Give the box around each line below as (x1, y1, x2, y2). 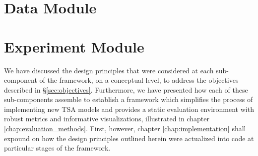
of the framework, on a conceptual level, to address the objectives (39, 75, 239, 85)
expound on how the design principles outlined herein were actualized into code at (4, 133, 254, 143)
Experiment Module (4, 36, 144, 56)
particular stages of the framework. (4, 143, 111, 153)
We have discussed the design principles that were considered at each (4, 65, 214, 75)
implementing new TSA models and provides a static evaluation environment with (4, 104, 254, 114)
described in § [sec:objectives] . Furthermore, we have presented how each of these (4, 84, 248, 95)
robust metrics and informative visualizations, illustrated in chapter (4, 113, 210, 124)
